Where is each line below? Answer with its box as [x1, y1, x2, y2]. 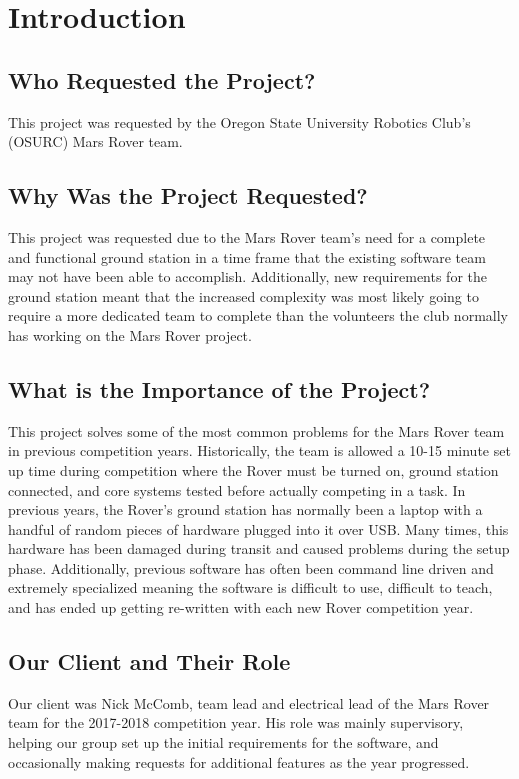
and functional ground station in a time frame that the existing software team [8, 246, 486, 267]
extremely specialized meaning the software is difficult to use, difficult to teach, [8, 577, 493, 598]
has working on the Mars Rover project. [8, 324, 252, 345]
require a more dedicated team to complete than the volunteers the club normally [8, 305, 508, 326]
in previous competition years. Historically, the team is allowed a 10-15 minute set [8, 440, 511, 461]
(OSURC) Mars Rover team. [8, 131, 183, 152]
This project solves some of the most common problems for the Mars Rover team [8, 420, 505, 441]
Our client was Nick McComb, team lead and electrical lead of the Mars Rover [8, 692, 490, 713]
